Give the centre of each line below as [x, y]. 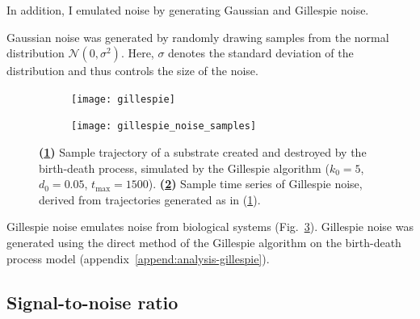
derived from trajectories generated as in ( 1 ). [150, 199]
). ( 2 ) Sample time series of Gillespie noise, [255, 184]
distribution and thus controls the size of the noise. [132, 71]
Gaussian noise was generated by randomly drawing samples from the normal [198, 37]
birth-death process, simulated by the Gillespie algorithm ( [184, 168]
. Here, [137, 53]
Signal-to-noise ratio [92, 302]
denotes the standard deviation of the [261, 53]
